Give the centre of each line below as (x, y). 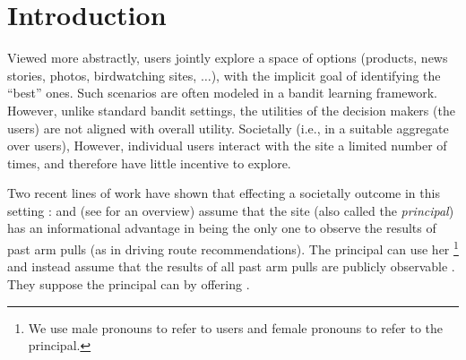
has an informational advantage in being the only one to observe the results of (222, 228)
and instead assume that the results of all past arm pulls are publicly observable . (231, 266)
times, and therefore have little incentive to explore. (149, 163)
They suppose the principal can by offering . (129, 283)
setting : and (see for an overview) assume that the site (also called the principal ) (231, 210)
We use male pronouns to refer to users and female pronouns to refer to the (236, 327)
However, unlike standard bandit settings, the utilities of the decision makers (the (231, 110)
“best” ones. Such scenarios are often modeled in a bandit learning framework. (223, 93)
